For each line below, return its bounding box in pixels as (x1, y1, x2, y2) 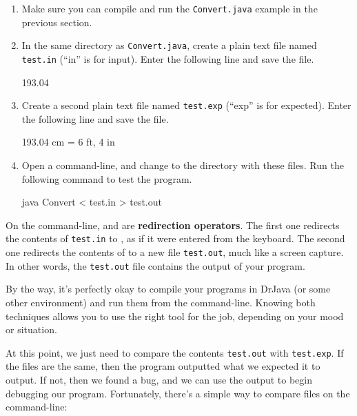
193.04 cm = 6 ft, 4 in (21, 135, 115, 149)
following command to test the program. (21, 171, 192, 186)
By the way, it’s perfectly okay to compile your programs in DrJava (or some (6, 281, 331, 296)
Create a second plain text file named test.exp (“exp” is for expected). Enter (21, 98, 351, 112)
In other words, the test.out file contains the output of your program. (6, 258, 305, 273)
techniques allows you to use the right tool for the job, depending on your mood (6, 308, 344, 323)
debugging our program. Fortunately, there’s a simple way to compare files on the (6, 386, 350, 400)
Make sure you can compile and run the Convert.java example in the (21, 1, 318, 15)
